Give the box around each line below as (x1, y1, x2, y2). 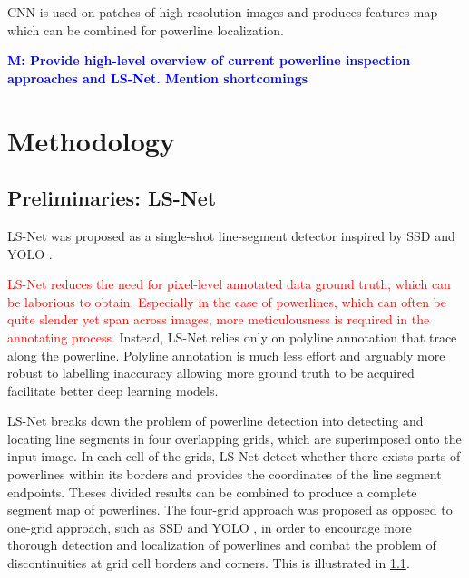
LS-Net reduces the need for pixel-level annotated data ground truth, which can (7, 275, 451, 294)
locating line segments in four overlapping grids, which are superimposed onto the (7, 429, 462, 448)
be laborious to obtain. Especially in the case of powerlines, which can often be (7, 292, 446, 311)
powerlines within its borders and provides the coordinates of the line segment (7, 465, 442, 484)
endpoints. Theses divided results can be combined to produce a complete (7, 482, 417, 501)
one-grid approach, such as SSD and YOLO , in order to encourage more (7, 517, 412, 536)
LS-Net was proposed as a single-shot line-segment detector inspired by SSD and (7, 226, 455, 245)
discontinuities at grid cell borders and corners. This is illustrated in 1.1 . (7, 554, 410, 573)
